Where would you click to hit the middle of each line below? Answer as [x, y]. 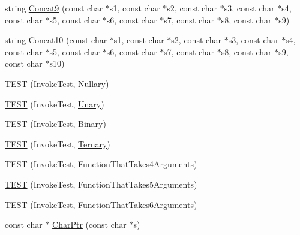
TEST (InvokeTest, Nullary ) [57, 83]
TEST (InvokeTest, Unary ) [55, 103]
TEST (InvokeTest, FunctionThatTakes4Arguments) [101, 164]
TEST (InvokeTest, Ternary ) [58, 144]
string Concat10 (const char [56, 40]
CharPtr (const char [89, 225]
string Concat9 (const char [54, 8]
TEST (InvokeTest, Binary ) [55, 124]
